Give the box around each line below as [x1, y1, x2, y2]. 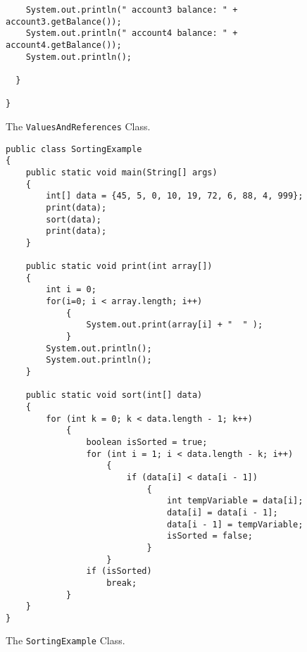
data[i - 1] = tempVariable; [167, 519, 303, 529]
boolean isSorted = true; [86, 437, 208, 447]
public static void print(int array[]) [25, 261, 213, 272]
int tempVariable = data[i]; [167, 496, 303, 506]
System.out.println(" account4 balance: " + [25, 28, 238, 39]
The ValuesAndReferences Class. [6, 118, 151, 133]
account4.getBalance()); [6, 39, 122, 50]
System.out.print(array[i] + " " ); [86, 320, 263, 330]
